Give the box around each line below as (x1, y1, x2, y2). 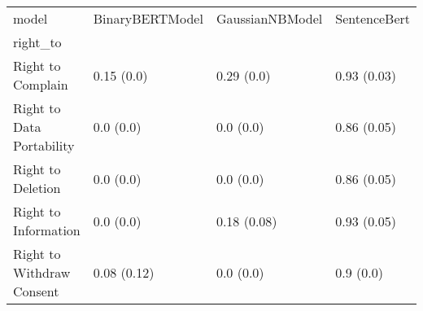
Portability (13, 136, 75, 155)
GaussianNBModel (216, 9, 323, 28)
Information (13, 221, 81, 239)
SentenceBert (335, 9, 411, 28)
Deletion (13, 178, 61, 197)
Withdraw (13, 263, 71, 282)
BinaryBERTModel (93, 9, 203, 28)
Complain (13, 75, 68, 94)
